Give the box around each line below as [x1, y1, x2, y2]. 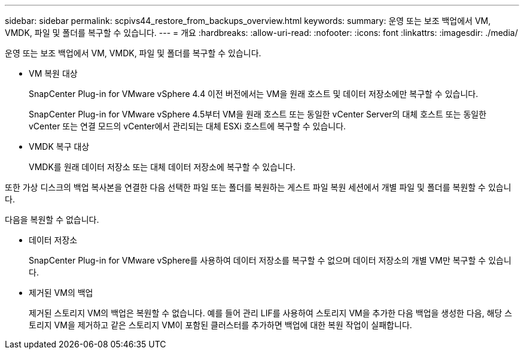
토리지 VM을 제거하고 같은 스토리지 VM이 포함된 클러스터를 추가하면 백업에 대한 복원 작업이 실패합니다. [29, 320, 412, 330]
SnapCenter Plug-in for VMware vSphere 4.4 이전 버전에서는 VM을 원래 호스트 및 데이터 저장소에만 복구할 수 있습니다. [29, 89, 479, 99]
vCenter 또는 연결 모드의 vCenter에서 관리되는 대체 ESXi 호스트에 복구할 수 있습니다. [29, 121, 346, 131]
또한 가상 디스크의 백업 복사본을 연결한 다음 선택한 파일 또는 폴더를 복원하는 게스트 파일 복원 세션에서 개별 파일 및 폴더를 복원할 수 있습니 [5, 182, 511, 192]
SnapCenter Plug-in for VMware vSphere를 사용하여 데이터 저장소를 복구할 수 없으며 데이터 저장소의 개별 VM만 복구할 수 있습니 [29, 255, 511, 265]
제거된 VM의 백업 [29, 288, 93, 298]
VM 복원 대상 [29, 68, 78, 78]
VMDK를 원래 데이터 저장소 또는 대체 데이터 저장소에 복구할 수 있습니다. [29, 162, 295, 172]
